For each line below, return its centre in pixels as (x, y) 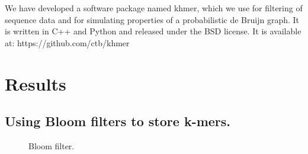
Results (36, 83)
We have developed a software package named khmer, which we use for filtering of (154, 8)
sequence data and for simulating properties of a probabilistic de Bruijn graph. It (152, 19)
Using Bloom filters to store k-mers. (118, 121)
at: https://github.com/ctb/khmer (67, 42)
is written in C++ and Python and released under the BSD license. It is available (153, 31)
